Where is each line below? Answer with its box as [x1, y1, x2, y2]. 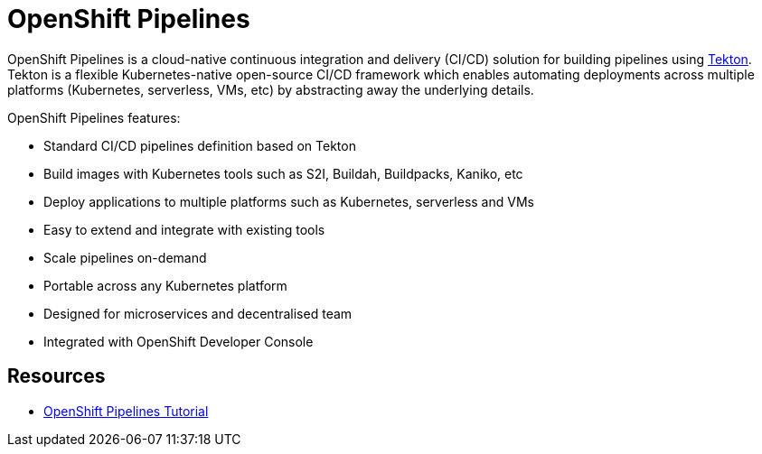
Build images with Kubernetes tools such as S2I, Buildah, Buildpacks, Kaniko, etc [43, 165, 523, 181]
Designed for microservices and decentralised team [43, 305, 353, 321]
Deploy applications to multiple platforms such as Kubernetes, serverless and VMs [43, 193, 534, 209]
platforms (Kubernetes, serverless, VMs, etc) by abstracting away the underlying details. [7, 81, 534, 97]
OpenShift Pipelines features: [7, 109, 181, 125]
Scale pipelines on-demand [43, 249, 207, 265]
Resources [7, 365, 106, 388]
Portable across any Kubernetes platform [43, 277, 287, 293]
